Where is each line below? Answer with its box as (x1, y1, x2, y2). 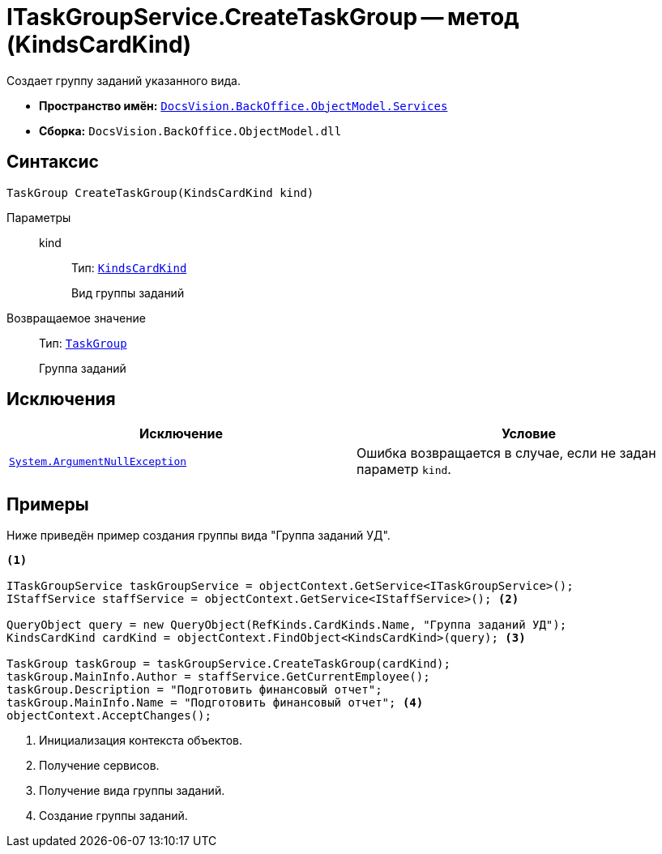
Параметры (6, 210, 71, 224)
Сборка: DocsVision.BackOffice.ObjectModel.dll (39, 123, 342, 138)
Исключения (6, 389, 116, 410)
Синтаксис (6, 152, 99, 173)
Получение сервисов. (39, 758, 160, 773)
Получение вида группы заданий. (39, 784, 225, 798)
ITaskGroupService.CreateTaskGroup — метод (6, 3, 519, 31)
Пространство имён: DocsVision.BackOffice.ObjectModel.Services (39, 98, 448, 113)
